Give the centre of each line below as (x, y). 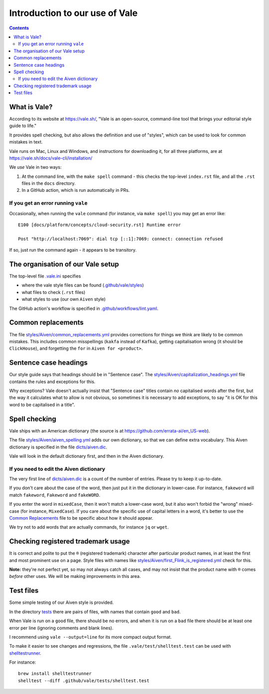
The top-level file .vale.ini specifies (45, 276)
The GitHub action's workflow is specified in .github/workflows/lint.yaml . (84, 308)
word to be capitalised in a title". (42, 405)
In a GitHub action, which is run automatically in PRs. (76, 190)
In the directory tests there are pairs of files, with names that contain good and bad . (95, 612)
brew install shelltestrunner (55, 674)
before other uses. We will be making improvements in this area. (75, 576)
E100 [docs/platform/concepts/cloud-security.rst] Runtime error (100, 225)
